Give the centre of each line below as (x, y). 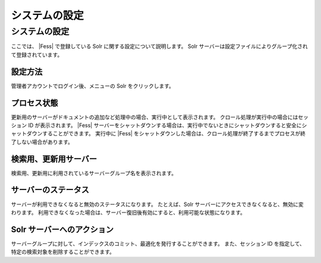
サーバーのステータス (50, 190)
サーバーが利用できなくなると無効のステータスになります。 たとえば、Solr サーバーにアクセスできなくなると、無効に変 (157, 204)
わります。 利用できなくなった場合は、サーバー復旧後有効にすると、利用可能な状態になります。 (128, 212)
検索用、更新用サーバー (54, 159)
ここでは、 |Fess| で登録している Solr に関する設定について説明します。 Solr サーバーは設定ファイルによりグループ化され (160, 46)
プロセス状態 (34, 103)
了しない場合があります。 (42, 142)
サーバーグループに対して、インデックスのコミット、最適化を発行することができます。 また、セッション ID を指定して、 (158, 243)
